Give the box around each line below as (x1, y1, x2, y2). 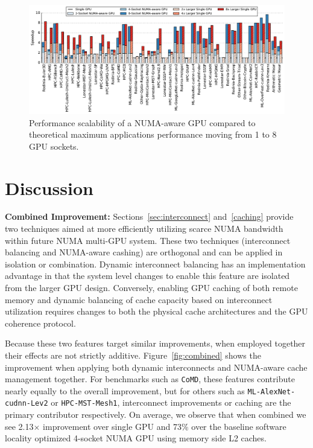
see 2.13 (5, 420, 34, 432)
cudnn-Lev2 (5, 399, 48, 408)
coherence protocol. (5, 316, 76, 329)
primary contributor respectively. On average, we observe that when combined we (5, 408, 306, 421)
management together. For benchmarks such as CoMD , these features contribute (5, 373, 295, 385)
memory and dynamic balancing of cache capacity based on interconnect (5, 293, 273, 306)
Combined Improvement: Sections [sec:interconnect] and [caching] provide (5, 210, 294, 223)
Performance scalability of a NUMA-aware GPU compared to (29, 116, 256, 129)
